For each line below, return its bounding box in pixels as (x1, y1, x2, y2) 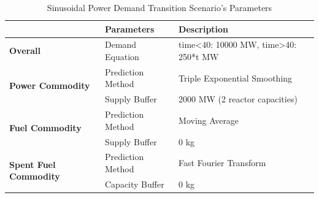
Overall (9, 44, 40, 57)
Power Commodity (9, 79, 90, 92)
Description (179, 22, 229, 35)
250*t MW (179, 50, 219, 63)
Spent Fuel (9, 158, 56, 170)
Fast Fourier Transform (179, 156, 266, 169)
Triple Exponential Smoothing (179, 71, 293, 84)
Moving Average (179, 113, 239, 126)
